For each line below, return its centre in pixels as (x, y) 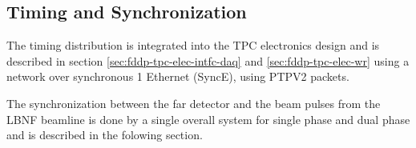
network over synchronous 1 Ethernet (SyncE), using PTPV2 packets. (178, 76)
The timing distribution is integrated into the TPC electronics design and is (193, 45)
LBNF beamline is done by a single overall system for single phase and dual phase (208, 119)
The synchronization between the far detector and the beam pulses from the (194, 103)
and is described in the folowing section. (105, 135)
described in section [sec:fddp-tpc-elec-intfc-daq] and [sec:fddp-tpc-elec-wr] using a (208, 60)
